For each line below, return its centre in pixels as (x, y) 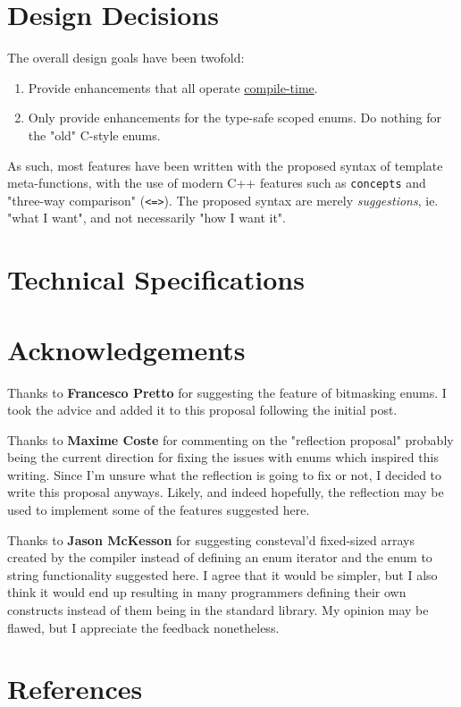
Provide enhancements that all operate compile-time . (173, 87)
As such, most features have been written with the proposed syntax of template (225, 165)
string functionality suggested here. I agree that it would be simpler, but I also (222, 574)
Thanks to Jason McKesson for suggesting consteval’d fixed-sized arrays (211, 539)
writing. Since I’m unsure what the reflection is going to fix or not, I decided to (225, 474)
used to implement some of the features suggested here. (159, 510)
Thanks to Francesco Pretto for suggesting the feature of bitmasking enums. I (227, 392)
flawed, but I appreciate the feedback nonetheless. (143, 627)
